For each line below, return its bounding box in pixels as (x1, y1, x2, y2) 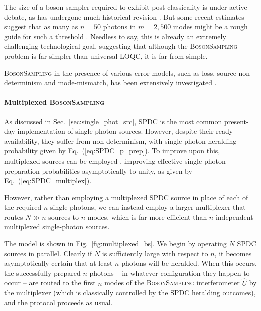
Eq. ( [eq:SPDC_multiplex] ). (4, 175, 92, 186)
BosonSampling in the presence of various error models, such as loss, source (4, 67, 236, 78)
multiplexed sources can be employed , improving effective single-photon (4, 155, 226, 166)
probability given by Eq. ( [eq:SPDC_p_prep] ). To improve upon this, (4, 145, 220, 156)
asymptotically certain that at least (4, 258, 113, 268)
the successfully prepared (4, 267, 81, 278)
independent (215, 211, 253, 222)
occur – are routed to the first (4, 277, 96, 288)
